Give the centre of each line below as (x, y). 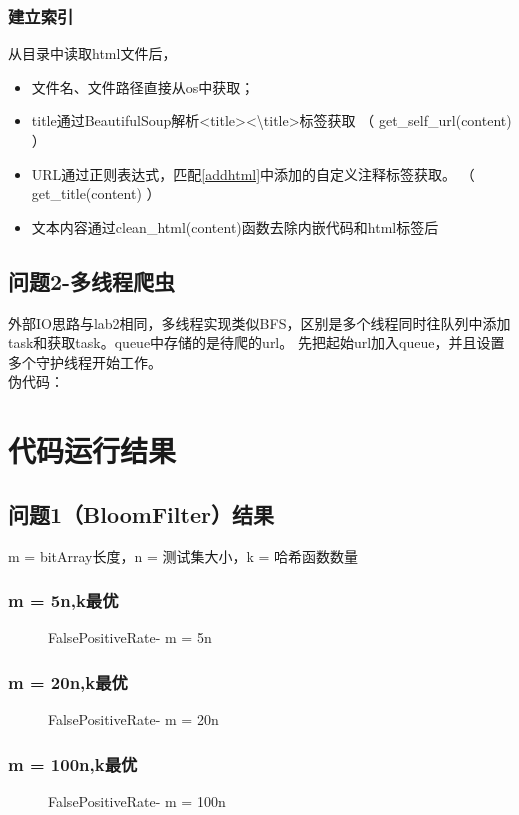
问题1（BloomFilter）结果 (141, 513)
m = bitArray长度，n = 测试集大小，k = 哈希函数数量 (183, 555)
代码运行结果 (92, 450)
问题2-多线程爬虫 (92, 280)
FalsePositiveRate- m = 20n (133, 719)
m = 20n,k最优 (68, 681)
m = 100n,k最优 (73, 763)
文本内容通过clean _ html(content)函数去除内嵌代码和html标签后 (235, 226)
